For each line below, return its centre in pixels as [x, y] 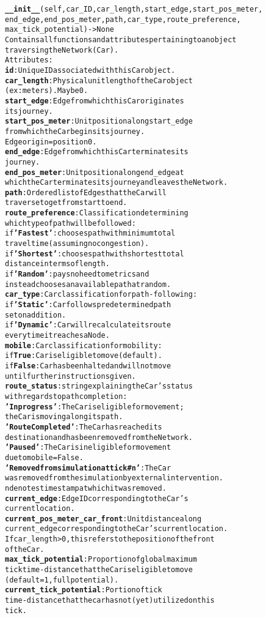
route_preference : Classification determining [97, 213]
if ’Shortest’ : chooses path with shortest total [95, 254]
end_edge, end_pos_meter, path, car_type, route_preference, [123, 19]
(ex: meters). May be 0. [47, 91]
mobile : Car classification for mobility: [84, 345]
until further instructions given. [70, 376]
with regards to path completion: [66, 396]
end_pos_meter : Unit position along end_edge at [95, 172]
